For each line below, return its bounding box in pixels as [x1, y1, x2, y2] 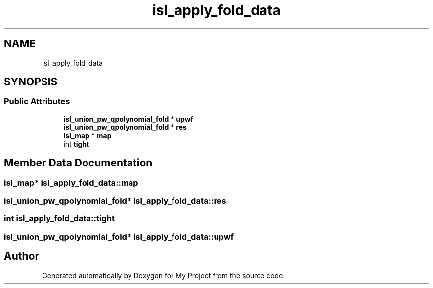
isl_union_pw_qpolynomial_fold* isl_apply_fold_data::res [4, 196, 226, 206]
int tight [63, 139, 89, 148]
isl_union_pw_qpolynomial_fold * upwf [63, 114, 194, 123]
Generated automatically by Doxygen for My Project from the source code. [42, 271, 285, 280]
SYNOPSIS [4, 76, 58, 88]
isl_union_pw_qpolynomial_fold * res [63, 123, 187, 131]
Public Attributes [4, 96, 70, 107]
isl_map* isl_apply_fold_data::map [4, 177, 138, 188]
